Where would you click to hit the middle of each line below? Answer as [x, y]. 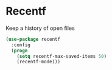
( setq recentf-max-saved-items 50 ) [62, 56]
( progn [19, 51]
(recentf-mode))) [39, 62]
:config [21, 45]
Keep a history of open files [40, 28]
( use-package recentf [33, 39]
